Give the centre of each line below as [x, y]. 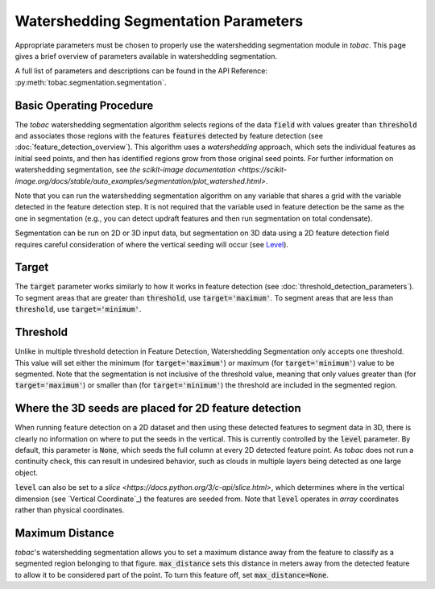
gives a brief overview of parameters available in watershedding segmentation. [146, 56]
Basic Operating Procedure [84, 105]
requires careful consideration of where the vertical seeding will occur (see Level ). [152, 244]
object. [27, 472]
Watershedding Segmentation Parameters [159, 21]
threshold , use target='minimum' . [78, 309]
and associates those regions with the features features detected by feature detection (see [169, 136]
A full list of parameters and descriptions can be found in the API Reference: [141, 71]
